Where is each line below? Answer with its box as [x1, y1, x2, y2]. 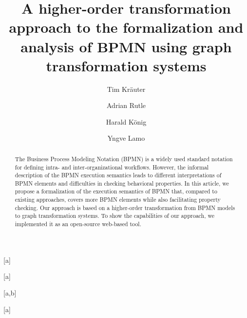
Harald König [106, 116, 147, 127]
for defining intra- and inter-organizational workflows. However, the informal [15, 163, 209, 171]
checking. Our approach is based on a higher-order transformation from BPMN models [15, 203, 235, 212]
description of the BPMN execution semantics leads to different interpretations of [15, 171, 222, 179]
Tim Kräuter [107, 84, 146, 94]
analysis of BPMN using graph [20, 36, 232, 56]
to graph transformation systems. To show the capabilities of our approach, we [15, 212, 214, 220]
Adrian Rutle [107, 100, 146, 110]
